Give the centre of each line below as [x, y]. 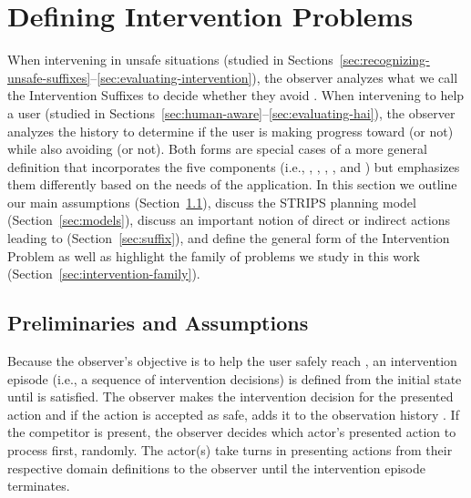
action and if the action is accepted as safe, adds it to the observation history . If [233, 414]
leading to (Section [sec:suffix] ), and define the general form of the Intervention [229, 238]
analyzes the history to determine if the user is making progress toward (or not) [230, 131]
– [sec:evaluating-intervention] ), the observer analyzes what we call [274, 77]
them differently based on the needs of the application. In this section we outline [232, 184]
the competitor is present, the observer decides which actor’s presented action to [232, 432]
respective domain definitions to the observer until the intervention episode [216, 468]
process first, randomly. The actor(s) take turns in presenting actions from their [230, 450]
